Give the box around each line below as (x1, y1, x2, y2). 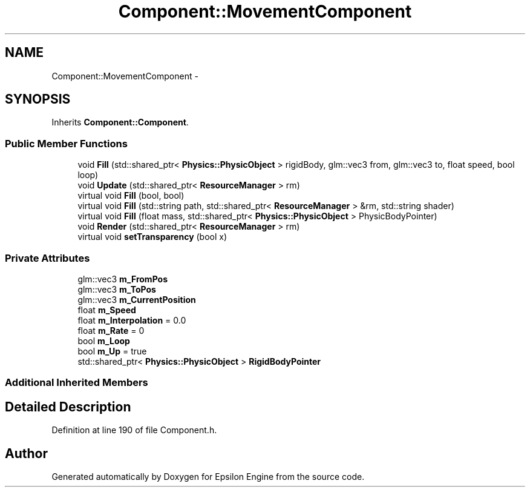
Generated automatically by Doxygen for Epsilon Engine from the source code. (51, 471, 365, 482)
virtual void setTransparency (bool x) (77, 231, 227, 242)
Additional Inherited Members (5, 376, 148, 389)
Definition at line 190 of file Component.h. (51, 425, 217, 436)
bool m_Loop (77, 335, 130, 346)
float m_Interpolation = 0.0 (77, 314, 186, 325)
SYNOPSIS (5, 91, 71, 107)
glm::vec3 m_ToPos (77, 284, 156, 294)
